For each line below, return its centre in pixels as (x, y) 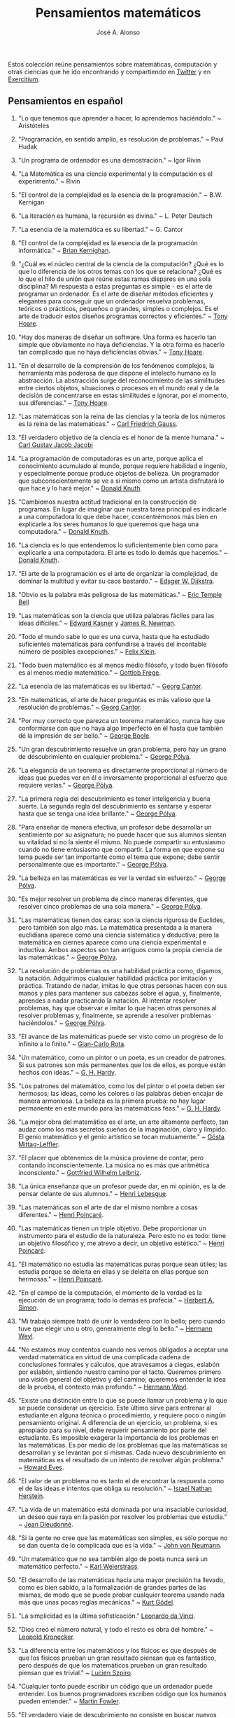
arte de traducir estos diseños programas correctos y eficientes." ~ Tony (123, 316)
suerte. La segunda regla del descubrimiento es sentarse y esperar (115, 806)
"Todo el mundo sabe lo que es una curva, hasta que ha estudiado (114, 636)
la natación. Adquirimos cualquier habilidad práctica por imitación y (115, 978)
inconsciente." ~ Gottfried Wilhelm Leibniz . (80, 1172)
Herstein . (31, 1496)
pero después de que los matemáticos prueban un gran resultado (113, 1665)
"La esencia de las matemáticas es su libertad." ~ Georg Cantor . (110, 686)
